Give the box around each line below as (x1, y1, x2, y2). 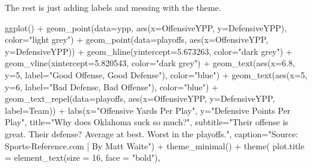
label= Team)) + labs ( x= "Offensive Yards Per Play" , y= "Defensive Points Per (5, 104, 291, 116)
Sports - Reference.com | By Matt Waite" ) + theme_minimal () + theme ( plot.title (5, 139, 305, 152)
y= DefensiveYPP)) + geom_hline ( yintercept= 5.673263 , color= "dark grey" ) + (5, 45, 293, 57)
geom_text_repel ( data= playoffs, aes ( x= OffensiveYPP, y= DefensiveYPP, (5, 92, 275, 105)
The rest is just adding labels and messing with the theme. (5, 1, 221, 13)
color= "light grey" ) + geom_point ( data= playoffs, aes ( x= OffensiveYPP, (5, 33, 268, 46)
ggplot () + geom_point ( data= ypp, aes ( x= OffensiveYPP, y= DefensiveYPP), (5, 21, 287, 34)
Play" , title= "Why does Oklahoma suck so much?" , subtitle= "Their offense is (5, 116, 289, 128)
